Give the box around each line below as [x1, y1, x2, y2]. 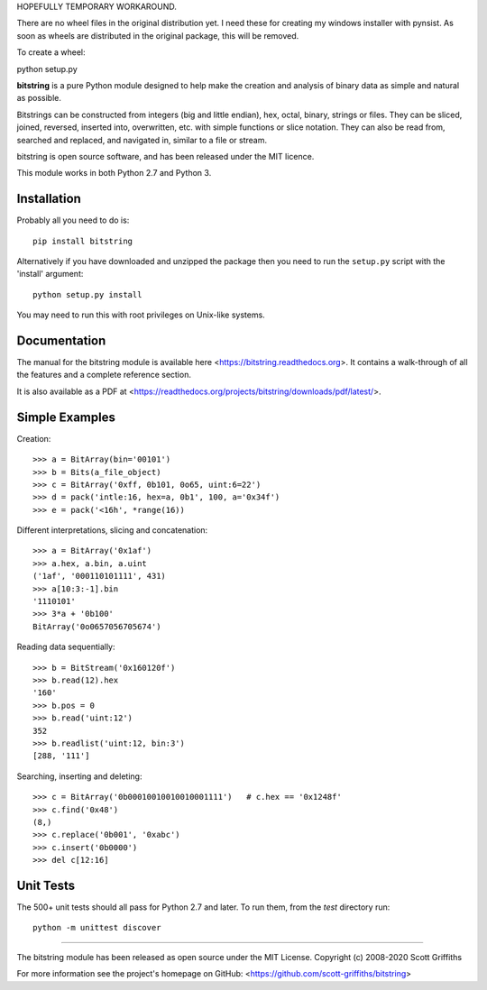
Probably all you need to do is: [16, 215, 130, 225]
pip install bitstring [32, 235, 133, 246]
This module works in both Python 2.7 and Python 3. [16, 168, 212, 179]
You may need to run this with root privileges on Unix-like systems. [16, 309, 265, 320]
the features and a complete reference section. [16, 370, 191, 380]
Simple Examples [16, 409, 116, 425]
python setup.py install [32, 289, 142, 299]
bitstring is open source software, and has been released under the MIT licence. [16, 151, 315, 161]
